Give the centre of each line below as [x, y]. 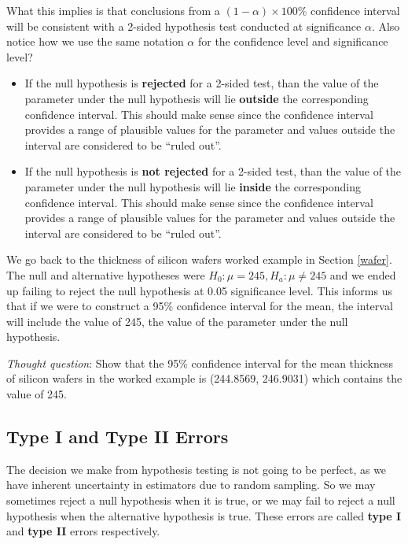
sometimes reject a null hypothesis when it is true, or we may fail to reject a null [201, 500]
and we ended [363, 274]
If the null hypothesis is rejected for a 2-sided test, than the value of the [202, 83]
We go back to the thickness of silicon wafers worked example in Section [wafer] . [199, 259]
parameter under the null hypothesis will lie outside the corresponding [197, 98]
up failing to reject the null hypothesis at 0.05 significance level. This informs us [199, 290]
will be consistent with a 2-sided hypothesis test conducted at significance [184, 26]
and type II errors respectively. [83, 531]
